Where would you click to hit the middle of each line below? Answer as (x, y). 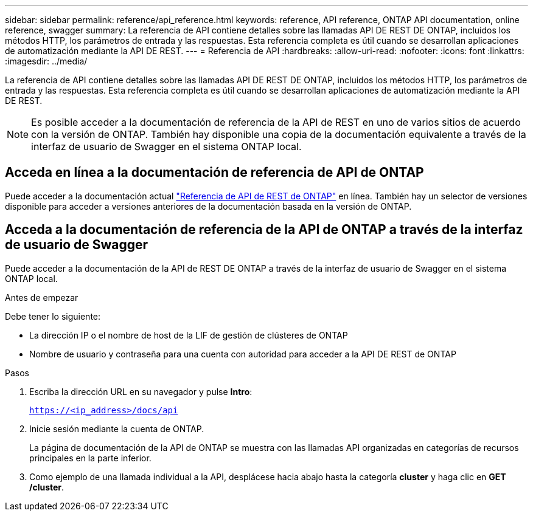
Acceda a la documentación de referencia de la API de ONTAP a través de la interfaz (264, 230)
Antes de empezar (42, 297)
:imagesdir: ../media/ (46, 61)
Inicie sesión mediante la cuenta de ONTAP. (117, 428)
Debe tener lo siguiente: (53, 316)
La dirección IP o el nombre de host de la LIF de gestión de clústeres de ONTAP (189, 335)
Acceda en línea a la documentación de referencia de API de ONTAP (214, 173)
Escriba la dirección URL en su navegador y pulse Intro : (141, 391)
